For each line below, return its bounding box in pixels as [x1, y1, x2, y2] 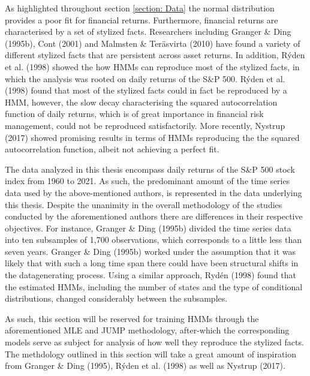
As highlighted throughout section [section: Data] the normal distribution [5, 2, 275, 14]
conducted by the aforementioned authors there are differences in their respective [5, 210, 303, 222]
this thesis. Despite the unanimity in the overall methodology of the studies [5, 198, 282, 210]
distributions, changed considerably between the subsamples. [5, 292, 228, 305]
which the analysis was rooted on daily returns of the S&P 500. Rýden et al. [5, 72, 285, 85]
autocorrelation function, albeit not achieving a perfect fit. [5, 143, 219, 155]
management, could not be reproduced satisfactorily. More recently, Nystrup [5, 119, 285, 131]
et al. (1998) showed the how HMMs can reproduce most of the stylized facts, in [5, 60, 300, 73]
